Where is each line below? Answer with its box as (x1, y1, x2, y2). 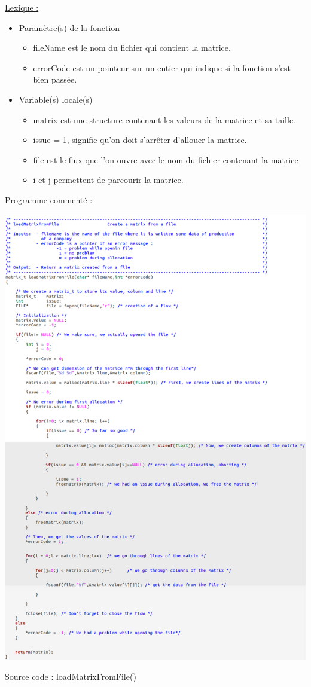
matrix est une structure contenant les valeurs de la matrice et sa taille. (33, 113, 296, 126)
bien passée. (33, 73, 77, 86)
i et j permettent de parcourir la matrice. (33, 173, 184, 186)
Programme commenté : (5, 193, 93, 206)
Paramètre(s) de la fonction (19, 21, 120, 33)
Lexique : (5, 1, 39, 13)
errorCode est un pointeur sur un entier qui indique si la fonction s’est (33, 61, 291, 74)
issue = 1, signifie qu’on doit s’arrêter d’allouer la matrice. (33, 133, 247, 146)
